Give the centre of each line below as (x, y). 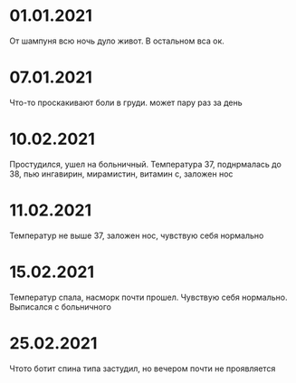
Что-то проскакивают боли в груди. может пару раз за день (126, 102)
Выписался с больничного (60, 306)
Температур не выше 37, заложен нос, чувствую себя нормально (137, 235)
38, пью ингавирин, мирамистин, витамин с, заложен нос (121, 174)
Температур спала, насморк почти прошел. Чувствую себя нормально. (148, 297)
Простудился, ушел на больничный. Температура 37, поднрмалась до (146, 164)
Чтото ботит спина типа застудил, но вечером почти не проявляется (143, 369)
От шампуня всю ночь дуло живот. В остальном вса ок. (117, 41)
